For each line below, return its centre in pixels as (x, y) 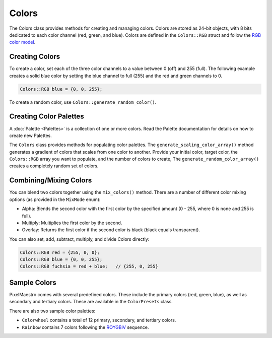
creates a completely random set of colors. (54, 166)
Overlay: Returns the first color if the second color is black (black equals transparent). (111, 230)
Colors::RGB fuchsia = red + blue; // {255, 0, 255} (89, 266)
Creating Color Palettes (47, 117)
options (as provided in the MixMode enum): (55, 199)
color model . (22, 42)
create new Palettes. (31, 136)
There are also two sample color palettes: (52, 311)
